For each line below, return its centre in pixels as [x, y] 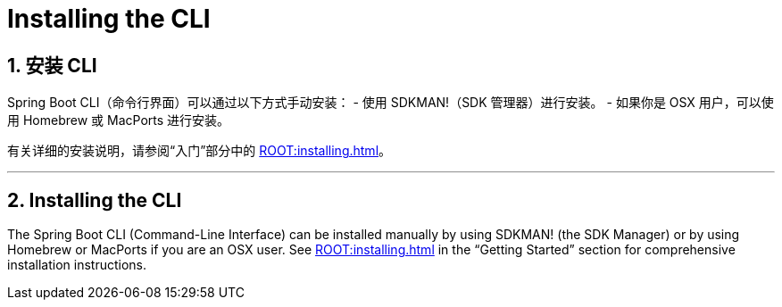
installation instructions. [77, 265]
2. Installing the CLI [95, 200]
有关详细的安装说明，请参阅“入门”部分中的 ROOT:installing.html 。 [200, 151]
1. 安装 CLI [52, 65]
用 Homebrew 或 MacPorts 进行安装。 [119, 120]
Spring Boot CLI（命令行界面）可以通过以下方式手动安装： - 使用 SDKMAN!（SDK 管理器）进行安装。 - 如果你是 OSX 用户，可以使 [391, 103]
